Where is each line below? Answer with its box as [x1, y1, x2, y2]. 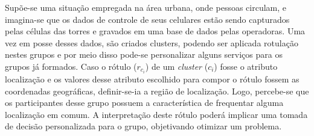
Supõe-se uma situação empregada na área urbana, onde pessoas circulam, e [5, 1, 287, 13]
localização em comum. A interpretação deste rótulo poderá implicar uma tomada [5, 108, 308, 120]
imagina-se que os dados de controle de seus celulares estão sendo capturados [5, 13, 290, 25]
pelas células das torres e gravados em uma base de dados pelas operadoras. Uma [5, 25, 306, 37]
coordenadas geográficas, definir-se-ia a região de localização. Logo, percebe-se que [5, 84, 309, 97]
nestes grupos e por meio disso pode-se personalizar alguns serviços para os [5, 48, 283, 61]
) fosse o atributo [214, 60, 278, 72]
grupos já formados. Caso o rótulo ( [5, 60, 137, 72]
